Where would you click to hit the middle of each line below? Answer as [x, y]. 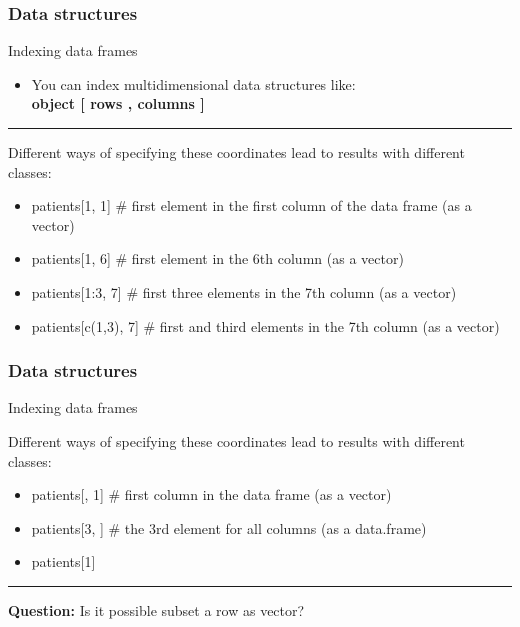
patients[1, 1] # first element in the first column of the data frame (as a [251, 205]
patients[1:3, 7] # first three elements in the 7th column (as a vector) [244, 291]
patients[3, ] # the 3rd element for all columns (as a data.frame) [229, 527]
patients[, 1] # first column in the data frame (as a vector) [211, 494]
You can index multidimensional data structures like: [193, 83]
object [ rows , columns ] [118, 103]
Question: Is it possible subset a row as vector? [156, 609]
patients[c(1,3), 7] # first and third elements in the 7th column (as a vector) [265, 325]
